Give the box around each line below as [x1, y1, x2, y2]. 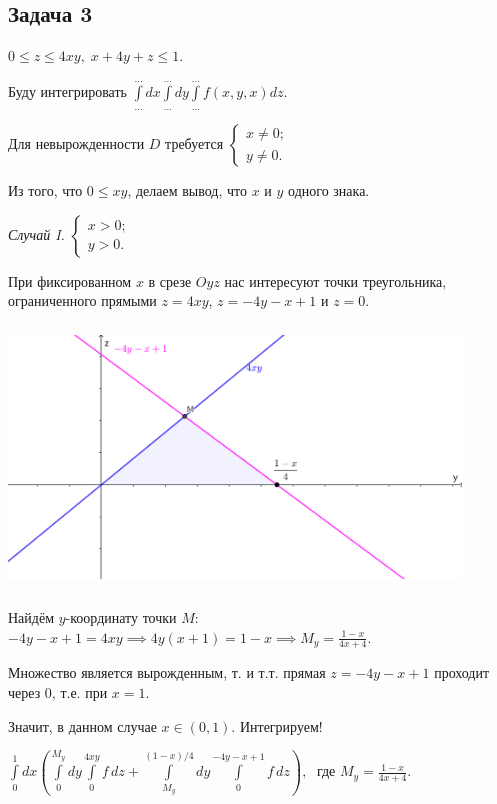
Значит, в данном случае [8, 715, 157, 736]
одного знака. [288, 179, 370, 200]
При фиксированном [8, 270, 132, 291]
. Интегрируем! [231, 715, 323, 736]
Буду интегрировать [8, 80, 127, 101]
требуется [165, 132, 224, 153]
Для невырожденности [8, 132, 145, 153]
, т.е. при [51, 681, 108, 702]
